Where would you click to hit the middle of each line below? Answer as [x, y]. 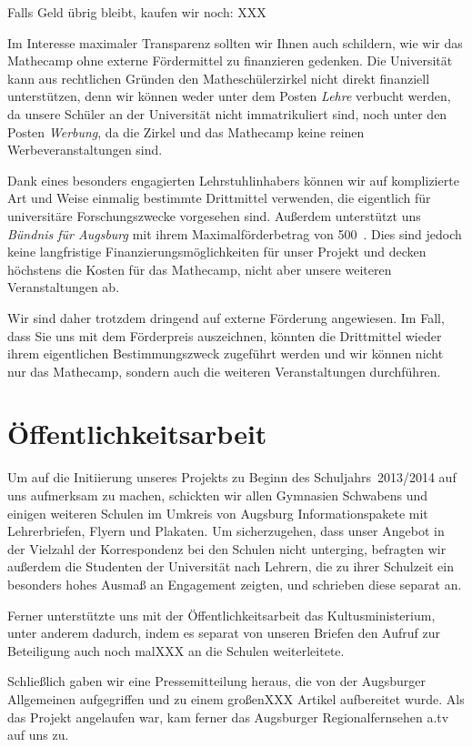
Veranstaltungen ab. [64, 287]
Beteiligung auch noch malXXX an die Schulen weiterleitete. [176, 650]
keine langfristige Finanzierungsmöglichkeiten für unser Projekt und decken [217, 252]
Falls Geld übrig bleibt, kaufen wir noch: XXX [137, 12]
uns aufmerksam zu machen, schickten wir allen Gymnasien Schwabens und [218, 495]
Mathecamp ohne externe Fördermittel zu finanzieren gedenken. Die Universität [230, 61]
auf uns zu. [38, 735]
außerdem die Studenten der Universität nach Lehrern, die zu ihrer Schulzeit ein [231, 566]
